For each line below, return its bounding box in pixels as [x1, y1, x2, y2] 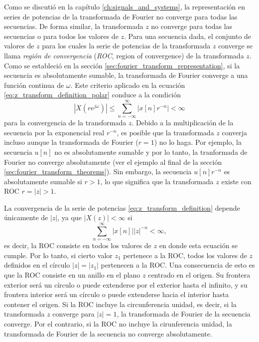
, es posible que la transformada [117, 127, 214, 137]
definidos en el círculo [4, 260, 70, 270]
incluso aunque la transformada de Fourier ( [4, 137, 138, 147]
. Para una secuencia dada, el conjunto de [124, 30, 252, 41]
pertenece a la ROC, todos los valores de [123, 250, 247, 260]
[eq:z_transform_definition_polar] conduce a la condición [4, 89, 181, 100]
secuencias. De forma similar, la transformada [4, 21, 143, 31]
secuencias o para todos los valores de [4, 30, 119, 41]
